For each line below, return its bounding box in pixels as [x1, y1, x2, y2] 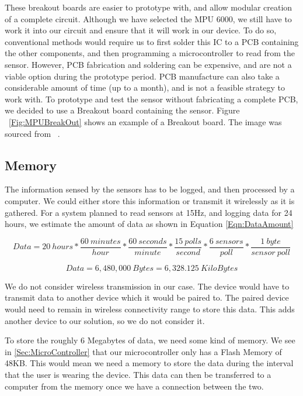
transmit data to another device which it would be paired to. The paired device [5, 291, 289, 304]
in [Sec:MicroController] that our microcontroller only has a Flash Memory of [5, 345, 282, 357]
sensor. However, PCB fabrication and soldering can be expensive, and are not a [5, 58, 292, 70]
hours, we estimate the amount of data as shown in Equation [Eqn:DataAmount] [5, 218, 294, 230]
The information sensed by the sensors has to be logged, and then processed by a [5, 183, 295, 195]
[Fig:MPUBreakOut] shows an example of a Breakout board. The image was [9, 115, 282, 128]
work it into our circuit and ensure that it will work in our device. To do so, [5, 24, 277, 36]
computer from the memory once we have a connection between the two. [5, 380, 264, 392]
